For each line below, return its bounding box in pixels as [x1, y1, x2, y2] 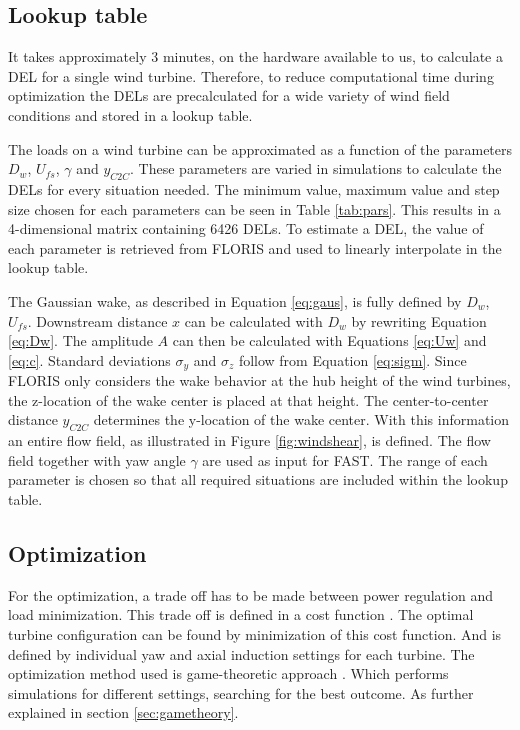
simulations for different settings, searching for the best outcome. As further [8, 682, 474, 703]
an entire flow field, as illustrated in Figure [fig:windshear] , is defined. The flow [8, 430, 491, 451]
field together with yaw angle [8, 449, 186, 470]
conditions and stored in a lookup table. [8, 104, 253, 125]
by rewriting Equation [351, 310, 487, 331]
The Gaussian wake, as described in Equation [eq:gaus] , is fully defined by [8, 290, 462, 311]
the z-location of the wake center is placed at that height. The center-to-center [8, 389, 489, 410]
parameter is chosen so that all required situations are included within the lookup [8, 469, 508, 490]
